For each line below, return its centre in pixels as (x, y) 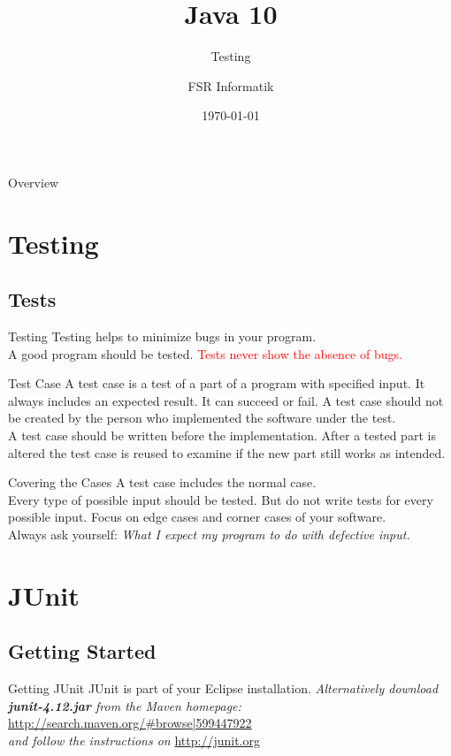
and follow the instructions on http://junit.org (134, 740)
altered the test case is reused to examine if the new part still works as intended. (227, 452)
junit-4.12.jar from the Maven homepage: (125, 705)
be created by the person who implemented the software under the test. (202, 418)
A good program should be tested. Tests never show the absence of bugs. (205, 353)
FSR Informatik (231, 85)
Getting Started (82, 651)
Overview (34, 182)
